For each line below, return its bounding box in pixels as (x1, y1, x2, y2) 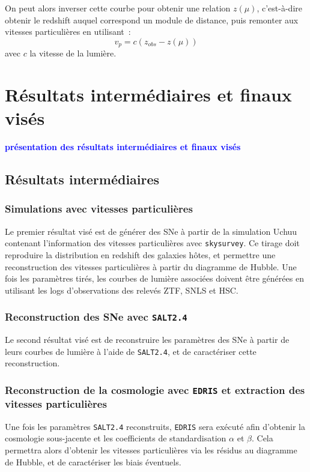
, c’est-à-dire (257, 2, 302, 14)
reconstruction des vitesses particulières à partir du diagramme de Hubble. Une (5, 260, 297, 273)
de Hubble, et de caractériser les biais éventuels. (5, 455, 181, 468)
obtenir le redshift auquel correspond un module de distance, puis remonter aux (5, 13, 299, 26)
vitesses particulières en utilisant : (5, 25, 131, 38)
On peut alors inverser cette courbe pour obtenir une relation (5, 2, 231, 14)
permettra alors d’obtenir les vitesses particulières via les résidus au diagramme (5, 443, 297, 456)
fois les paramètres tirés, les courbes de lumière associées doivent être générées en (5, 272, 304, 285)
